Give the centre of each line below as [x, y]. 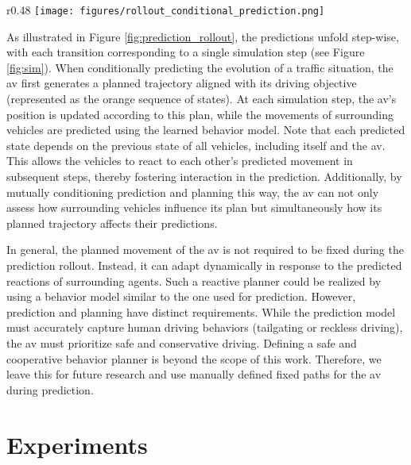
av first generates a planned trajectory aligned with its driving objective [182, 83]
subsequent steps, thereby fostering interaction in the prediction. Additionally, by [204, 176]
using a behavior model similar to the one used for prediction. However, [181, 296]
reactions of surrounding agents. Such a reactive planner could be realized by [194, 281]
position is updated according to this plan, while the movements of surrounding [200, 114]
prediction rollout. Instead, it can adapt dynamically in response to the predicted [204, 265]
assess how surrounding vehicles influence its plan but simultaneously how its [194, 208]
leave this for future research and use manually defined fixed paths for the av [194, 374]
